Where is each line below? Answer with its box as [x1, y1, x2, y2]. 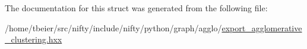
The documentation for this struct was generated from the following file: [5, 2, 268, 14]
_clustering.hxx [5, 33, 62, 45]
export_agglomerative [221, 21, 302, 34]
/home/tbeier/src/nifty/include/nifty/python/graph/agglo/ [5, 21, 222, 34]
